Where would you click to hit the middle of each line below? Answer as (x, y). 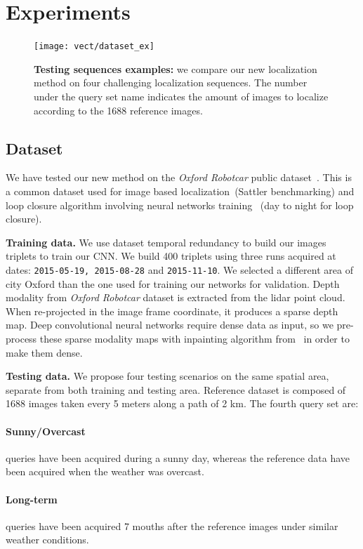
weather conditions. (47, 540)
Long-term (32, 499)
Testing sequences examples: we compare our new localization (176, 68)
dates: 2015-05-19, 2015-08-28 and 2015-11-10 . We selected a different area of (179, 269)
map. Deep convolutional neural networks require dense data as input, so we (170, 325)
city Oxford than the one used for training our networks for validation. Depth (173, 283)
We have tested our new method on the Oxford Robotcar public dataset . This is (179, 177)
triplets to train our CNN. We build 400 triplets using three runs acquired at (171, 256)
